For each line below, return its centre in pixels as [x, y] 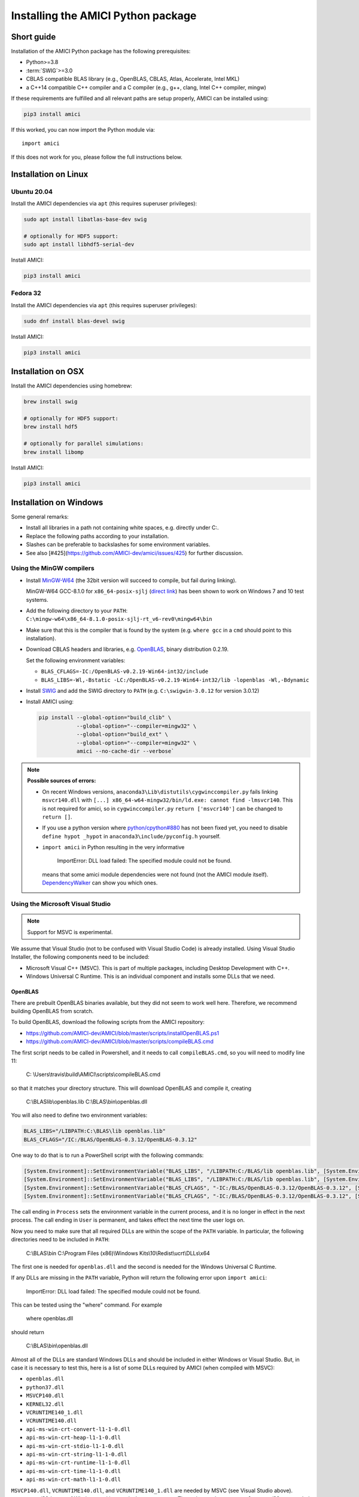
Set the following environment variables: [76, 660]
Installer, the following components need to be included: [80, 957]
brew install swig [51, 402]
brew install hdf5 [51, 427]
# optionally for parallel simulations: [83, 444]
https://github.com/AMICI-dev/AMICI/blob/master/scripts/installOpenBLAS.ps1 [123, 1033]
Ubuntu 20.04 [32, 192]
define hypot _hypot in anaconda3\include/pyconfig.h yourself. [131, 836]
